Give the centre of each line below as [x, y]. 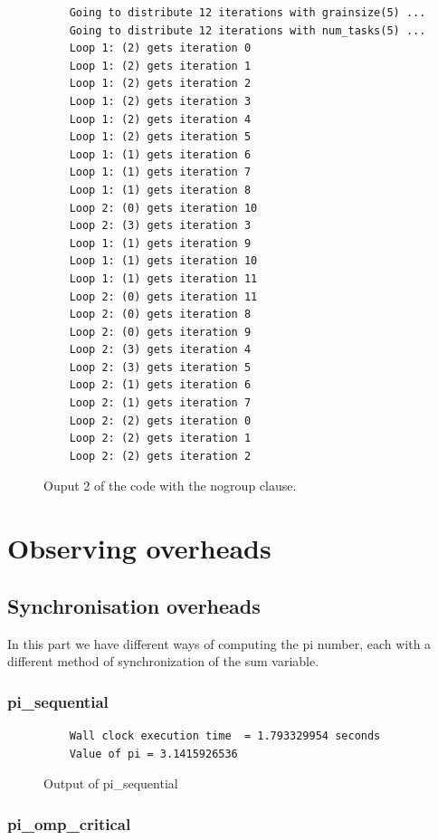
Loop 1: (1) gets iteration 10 [163, 261]
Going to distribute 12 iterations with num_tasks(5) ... [248, 30]
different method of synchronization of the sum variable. [163, 661]
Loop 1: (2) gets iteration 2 [160, 84]
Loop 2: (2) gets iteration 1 [160, 439]
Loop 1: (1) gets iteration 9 [160, 243]
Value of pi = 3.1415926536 [153, 754]
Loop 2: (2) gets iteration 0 [160, 420]
